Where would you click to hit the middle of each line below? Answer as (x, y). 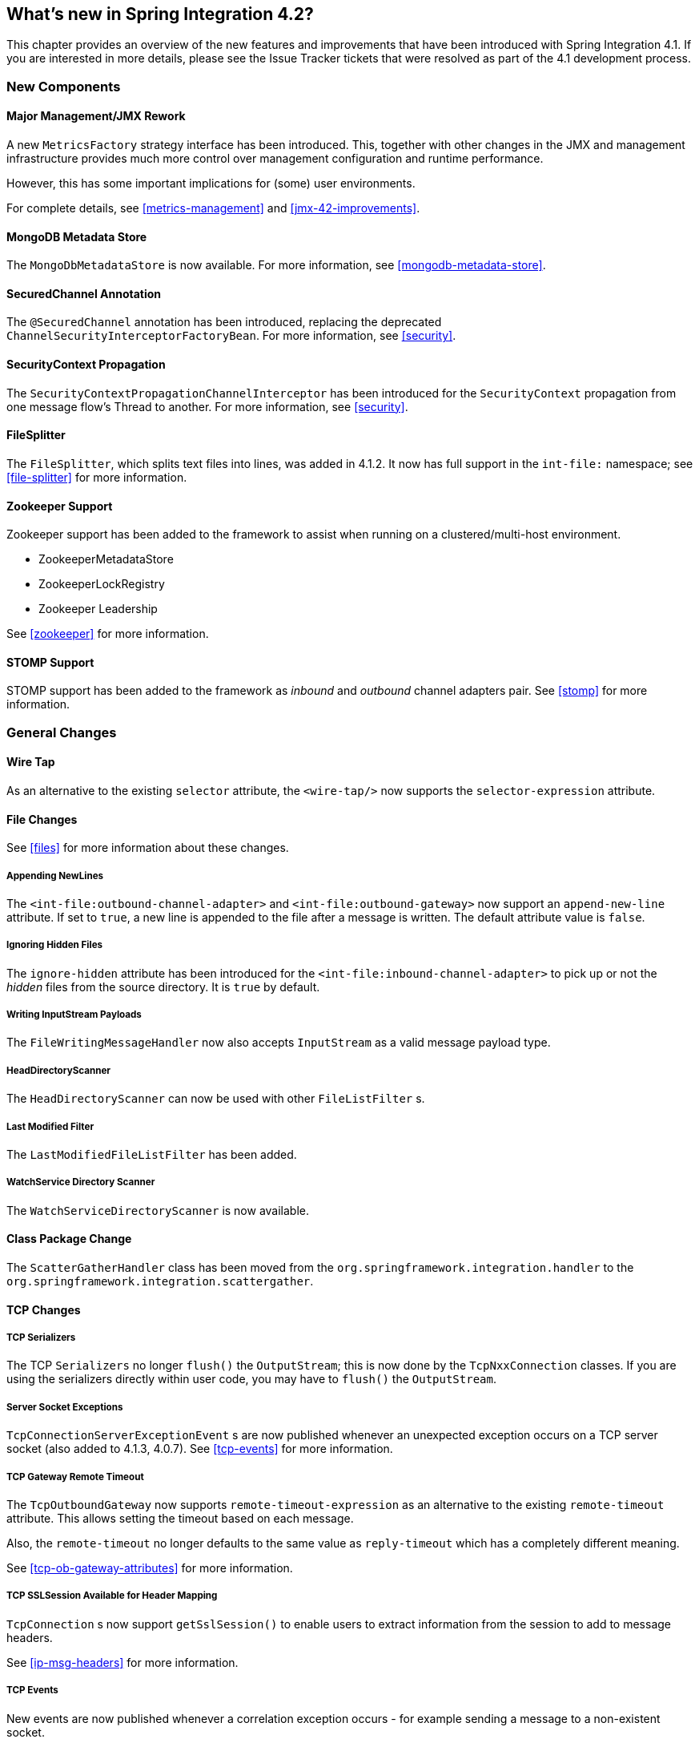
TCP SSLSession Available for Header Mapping (112, 1596)
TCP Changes (44, 1309)
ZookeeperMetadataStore (106, 559)
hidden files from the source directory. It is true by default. (163, 986)
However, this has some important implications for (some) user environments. (211, 184)
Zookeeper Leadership (98, 609)
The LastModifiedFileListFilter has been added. (152, 1155)
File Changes (42, 819)
